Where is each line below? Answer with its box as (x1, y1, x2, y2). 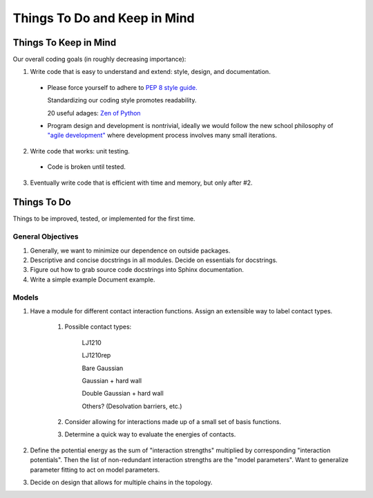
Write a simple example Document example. (30, 275, 155, 284)
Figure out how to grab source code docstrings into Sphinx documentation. (30, 266, 245, 274)
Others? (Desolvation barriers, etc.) (82, 402, 182, 410)
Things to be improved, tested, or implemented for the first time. (12, 214, 195, 223)
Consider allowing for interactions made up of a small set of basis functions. (64, 418, 281, 426)
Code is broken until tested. (47, 163, 126, 171)
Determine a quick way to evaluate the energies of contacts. (64, 430, 236, 439)
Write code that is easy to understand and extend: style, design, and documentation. (30, 68, 271, 76)
